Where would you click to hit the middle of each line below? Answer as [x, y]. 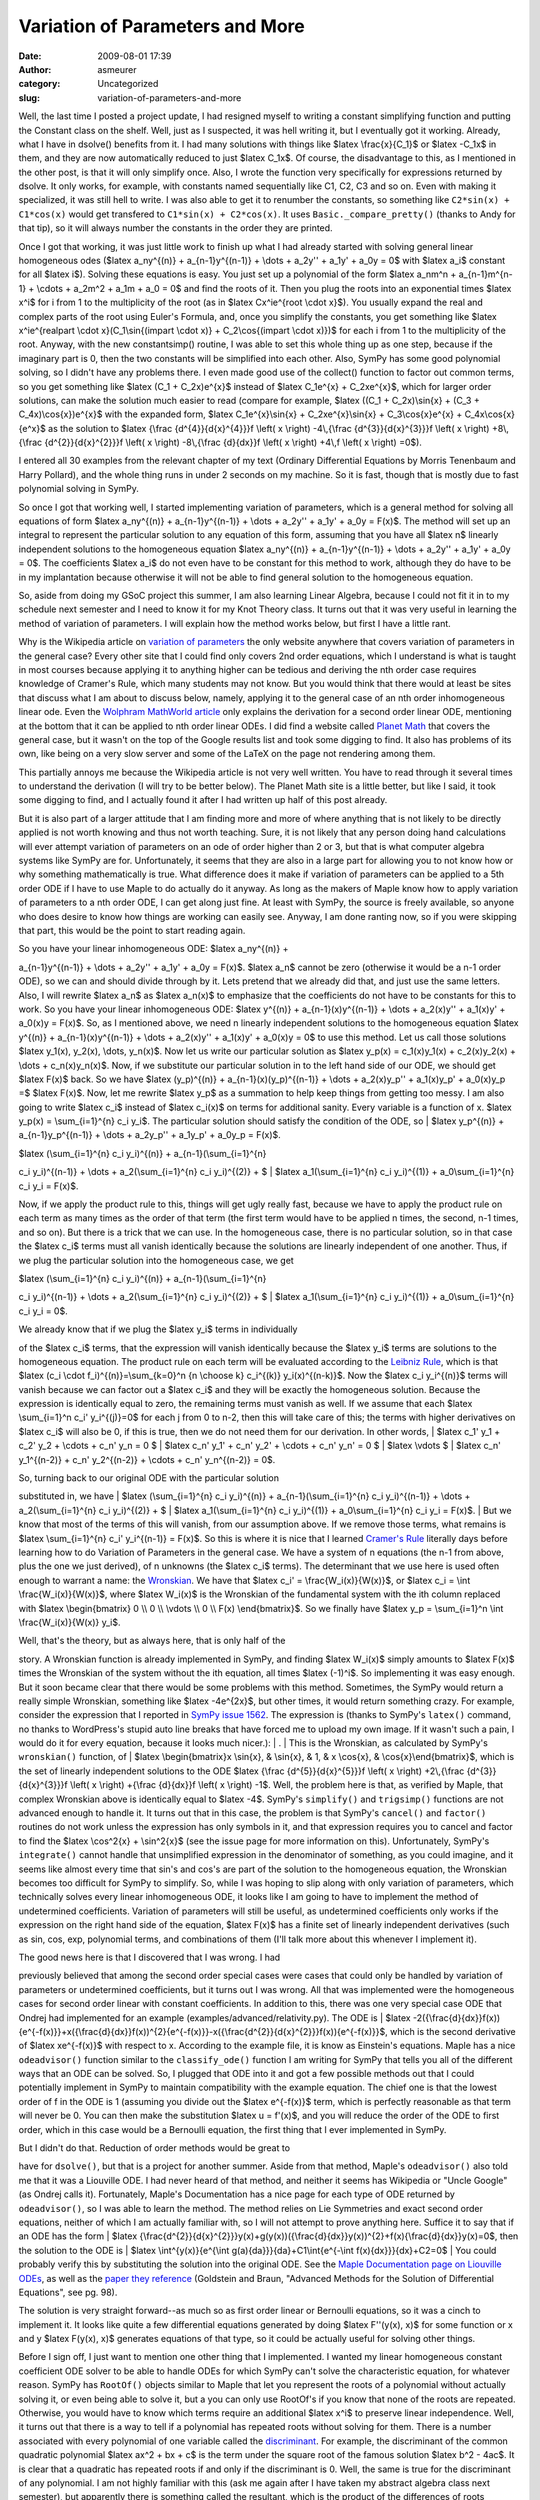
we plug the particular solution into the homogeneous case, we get [156, 1260]
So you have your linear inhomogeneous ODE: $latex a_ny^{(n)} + [153, 949]
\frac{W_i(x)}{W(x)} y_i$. [69, 1622]
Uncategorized [128, 84]
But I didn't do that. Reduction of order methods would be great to [154, 2148]
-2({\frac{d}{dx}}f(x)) [456, 2017]
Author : [35, 69]
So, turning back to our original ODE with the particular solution [149, 1478]
